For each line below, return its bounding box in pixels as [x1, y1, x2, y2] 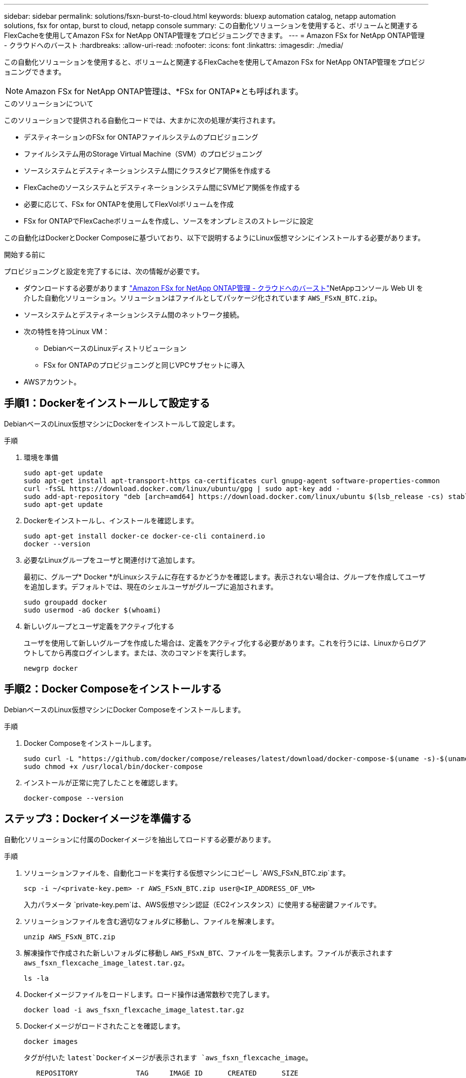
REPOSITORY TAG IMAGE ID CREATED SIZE [36, 1069, 299, 1077]
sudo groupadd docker [24, 598, 107, 606]
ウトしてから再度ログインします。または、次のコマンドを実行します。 [24, 648, 250, 657]
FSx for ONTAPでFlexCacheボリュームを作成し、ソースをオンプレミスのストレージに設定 [24, 217, 313, 225]
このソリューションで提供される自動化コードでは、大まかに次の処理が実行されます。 [4, 116, 280, 124]
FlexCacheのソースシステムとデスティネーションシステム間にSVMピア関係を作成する [24, 183, 301, 192]
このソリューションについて [4, 99, 94, 108]
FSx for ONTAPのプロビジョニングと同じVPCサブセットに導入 [43, 361, 245, 369]
